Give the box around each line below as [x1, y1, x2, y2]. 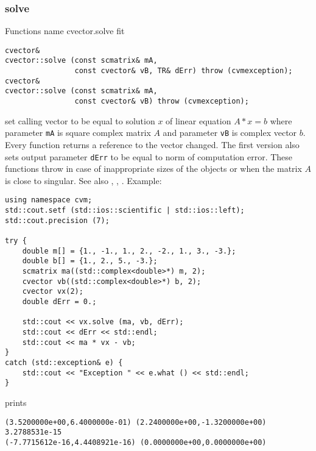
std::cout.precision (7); [5, 216, 110, 225]
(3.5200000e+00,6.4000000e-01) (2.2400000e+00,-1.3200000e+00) [5, 417, 267, 427]
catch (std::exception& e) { [5, 358, 123, 367]
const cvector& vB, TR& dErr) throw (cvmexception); [74, 66, 293, 76]
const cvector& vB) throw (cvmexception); [74, 97, 249, 106]
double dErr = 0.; [22, 297, 97, 306]
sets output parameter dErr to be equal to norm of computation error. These [5, 150, 293, 163]
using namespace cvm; [5, 196, 93, 205]
